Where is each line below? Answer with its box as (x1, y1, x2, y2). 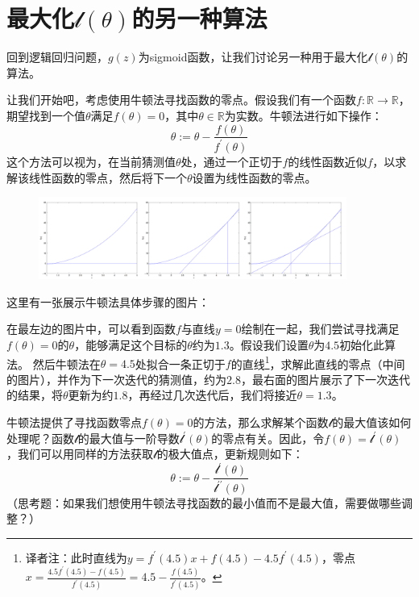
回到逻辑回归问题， (6, 48, 108, 65)
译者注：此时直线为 (25, 549, 127, 566)
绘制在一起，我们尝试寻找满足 (241, 320, 400, 337)
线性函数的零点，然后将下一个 (28, 169, 187, 186)
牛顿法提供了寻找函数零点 (6, 414, 142, 430)
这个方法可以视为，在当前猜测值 (6, 152, 176, 169)
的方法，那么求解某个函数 (193, 414, 329, 430)
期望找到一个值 (6, 106, 85, 123)
